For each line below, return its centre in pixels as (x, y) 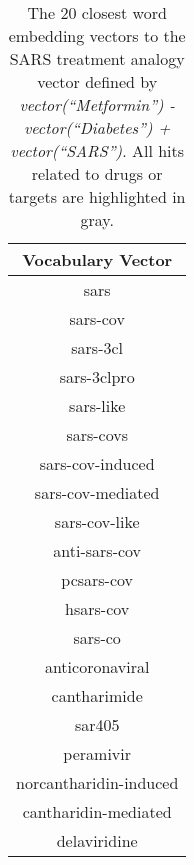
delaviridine (97, 840)
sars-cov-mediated (97, 492)
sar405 (97, 724)
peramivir (97, 753)
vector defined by (97, 81)
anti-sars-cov (97, 550)
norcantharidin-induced (97, 782)
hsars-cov (97, 608)
